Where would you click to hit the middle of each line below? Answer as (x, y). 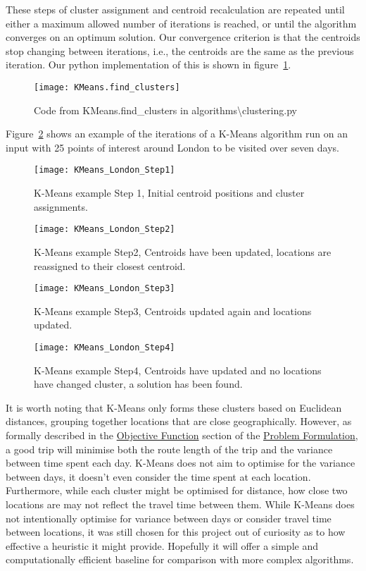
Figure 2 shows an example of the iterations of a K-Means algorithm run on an (177, 134)
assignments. (61, 206)
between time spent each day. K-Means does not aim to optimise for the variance (181, 463)
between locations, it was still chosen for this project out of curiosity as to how (176, 532)
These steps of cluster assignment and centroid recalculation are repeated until (175, 9)
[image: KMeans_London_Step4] (105, 347)
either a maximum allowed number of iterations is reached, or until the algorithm (181, 23)
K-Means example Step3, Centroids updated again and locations (173, 311)
